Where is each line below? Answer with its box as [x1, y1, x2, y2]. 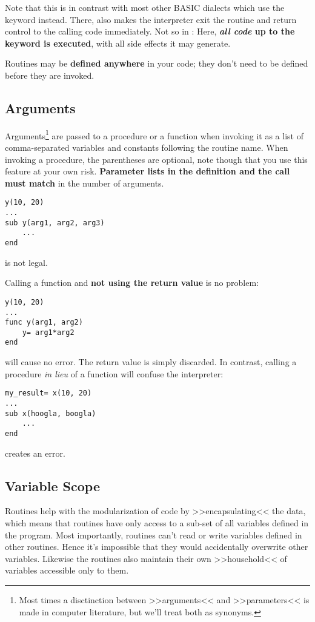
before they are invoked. [5, 68, 94, 81]
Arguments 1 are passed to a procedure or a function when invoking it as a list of [5, 127, 303, 142]
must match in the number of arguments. [5, 176, 164, 189]
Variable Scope [5, 476, 100, 495]
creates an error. [5, 446, 65, 459]
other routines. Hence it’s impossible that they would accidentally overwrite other [5, 540, 308, 553]
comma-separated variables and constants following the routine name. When [5, 141, 288, 154]
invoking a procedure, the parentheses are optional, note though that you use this [5, 153, 308, 165]
